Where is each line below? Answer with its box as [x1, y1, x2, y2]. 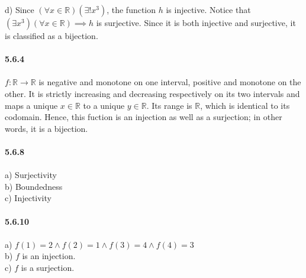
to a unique [83, 99, 125, 111]
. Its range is [146, 99, 192, 111]
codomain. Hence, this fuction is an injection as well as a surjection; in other [5, 111, 282, 123]
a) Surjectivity [5, 169, 57, 181]
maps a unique [5, 99, 58, 111]
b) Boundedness [5, 180, 63, 192]
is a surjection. [21, 261, 75, 273]
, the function [107, 4, 156, 15]
